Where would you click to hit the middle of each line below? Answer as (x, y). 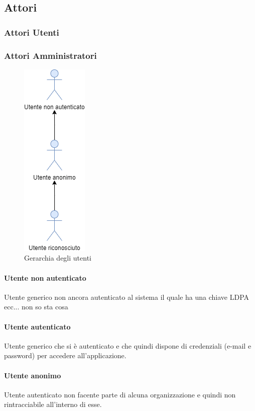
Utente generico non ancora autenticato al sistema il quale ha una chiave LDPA (127, 297)
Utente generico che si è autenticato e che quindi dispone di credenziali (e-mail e (128, 345)
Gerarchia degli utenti (58, 258)
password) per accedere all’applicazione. (65, 355)
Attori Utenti (32, 32)
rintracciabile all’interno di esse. (53, 404)
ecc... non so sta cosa (36, 307)
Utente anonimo (33, 375)
